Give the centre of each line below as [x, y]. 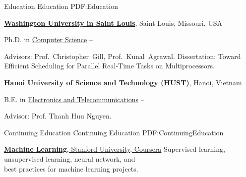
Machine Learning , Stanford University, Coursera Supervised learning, [115, 149]
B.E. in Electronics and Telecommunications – [74, 99]
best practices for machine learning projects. [71, 168]
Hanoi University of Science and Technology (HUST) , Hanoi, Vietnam [123, 82]
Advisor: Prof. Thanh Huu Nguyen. [58, 116]
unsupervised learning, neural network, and [70, 158]
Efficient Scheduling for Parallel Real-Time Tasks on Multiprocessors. [110, 66]
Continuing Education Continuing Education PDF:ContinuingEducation [114, 132]
